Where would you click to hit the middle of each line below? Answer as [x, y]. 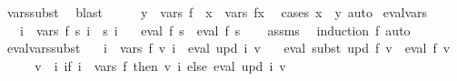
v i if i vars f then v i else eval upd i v [160, 65]
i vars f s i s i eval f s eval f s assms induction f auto [215, 30]
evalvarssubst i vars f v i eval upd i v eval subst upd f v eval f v [228, 48]
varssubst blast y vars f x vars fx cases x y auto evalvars [217, 12]
